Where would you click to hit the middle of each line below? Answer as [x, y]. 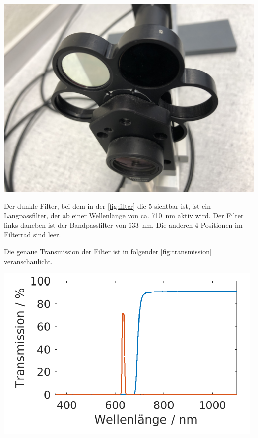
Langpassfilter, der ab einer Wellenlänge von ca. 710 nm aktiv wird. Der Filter [124, 215]
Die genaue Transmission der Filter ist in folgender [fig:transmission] [108, 251]
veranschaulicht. [28, 261]
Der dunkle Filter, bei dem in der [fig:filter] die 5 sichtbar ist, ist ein [107, 205]
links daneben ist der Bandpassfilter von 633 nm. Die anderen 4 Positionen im [123, 225]
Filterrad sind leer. [32, 235]
